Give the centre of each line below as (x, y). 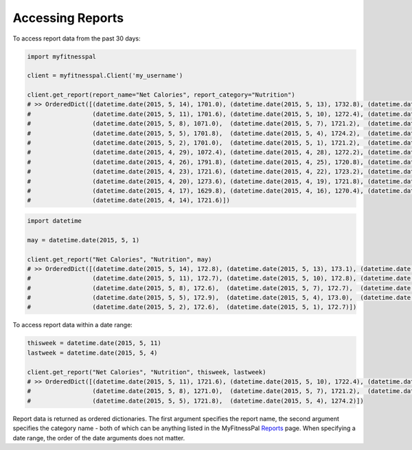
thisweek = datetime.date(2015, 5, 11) (94, 343)
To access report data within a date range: (73, 325)
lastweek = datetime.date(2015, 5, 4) (92, 353)
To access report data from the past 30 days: (77, 38)
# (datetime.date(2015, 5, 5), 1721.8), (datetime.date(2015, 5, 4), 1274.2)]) (195, 401)
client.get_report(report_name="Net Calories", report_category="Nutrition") (161, 95)
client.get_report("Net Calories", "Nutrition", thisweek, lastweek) (147, 372)
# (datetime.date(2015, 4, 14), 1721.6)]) (128, 200)
